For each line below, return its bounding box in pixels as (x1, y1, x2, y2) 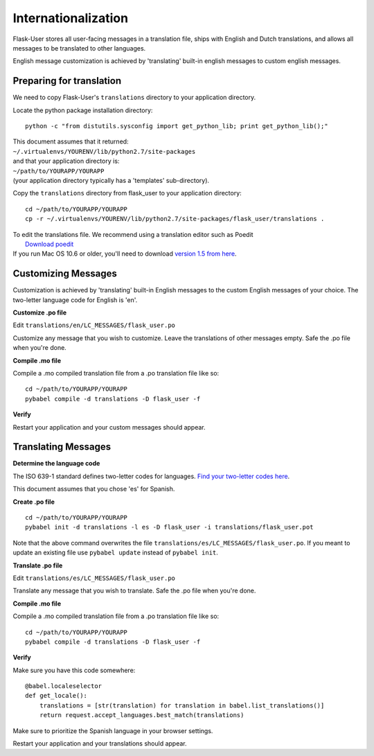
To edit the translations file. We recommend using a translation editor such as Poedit (12, 230, 253, 238)
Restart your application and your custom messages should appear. (12, 423, 206, 431)
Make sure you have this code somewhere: (12, 666, 136, 674)
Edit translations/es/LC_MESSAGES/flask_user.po (12, 574, 176, 582)
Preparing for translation (12, 75, 121, 87)
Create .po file (12, 498, 55, 506)
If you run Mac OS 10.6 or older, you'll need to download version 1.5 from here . (12, 249, 237, 258)
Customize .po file (12, 308, 67, 317)
